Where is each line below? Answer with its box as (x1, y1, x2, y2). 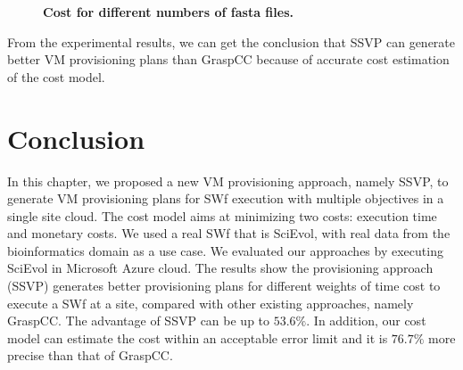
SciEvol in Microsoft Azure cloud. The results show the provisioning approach (7, 259, 434, 277)
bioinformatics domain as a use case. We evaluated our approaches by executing (7, 241, 443, 259)
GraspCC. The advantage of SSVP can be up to (7, 311, 270, 330)
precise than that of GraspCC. (7, 346, 173, 365)
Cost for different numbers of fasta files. (43, 3, 294, 21)
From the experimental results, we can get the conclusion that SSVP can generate (7, 32, 456, 51)
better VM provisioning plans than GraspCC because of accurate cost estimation (7, 50, 450, 69)
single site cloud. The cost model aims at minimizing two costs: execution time (7, 206, 437, 225)
